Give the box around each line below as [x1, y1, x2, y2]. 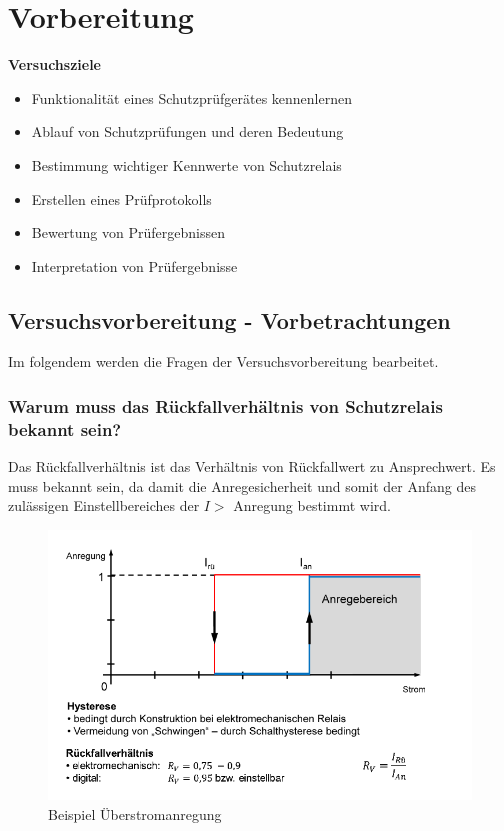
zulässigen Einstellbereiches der [8, 495, 200, 516]
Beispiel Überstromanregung [48, 803, 222, 824]
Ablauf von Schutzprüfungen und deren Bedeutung [31, 121, 344, 142]
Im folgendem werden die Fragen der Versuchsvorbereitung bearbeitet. [8, 351, 439, 372]
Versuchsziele [8, 54, 101, 75]
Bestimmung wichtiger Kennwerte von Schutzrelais [31, 154, 342, 175]
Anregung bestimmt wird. [233, 495, 391, 516]
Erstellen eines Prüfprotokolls [31, 188, 212, 209]
